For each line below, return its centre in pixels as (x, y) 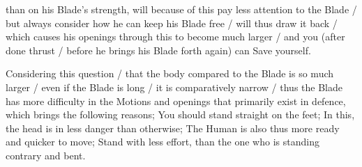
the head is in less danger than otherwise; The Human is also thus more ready (173, 128)
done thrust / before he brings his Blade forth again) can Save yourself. (158, 50)
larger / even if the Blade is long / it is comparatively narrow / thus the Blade (174, 87)
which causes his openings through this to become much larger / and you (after (175, 37)
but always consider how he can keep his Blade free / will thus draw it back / (172, 23)
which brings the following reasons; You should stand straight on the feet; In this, (180, 114)
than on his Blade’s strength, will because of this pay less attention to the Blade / (181, 9)
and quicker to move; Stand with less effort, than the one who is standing (163, 142)
